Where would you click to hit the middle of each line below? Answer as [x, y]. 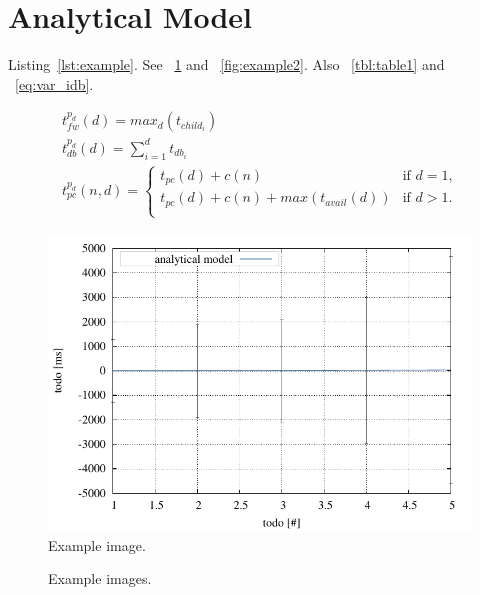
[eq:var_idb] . [54, 83]
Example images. [100, 578]
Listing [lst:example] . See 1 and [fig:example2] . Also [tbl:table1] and [226, 64]
